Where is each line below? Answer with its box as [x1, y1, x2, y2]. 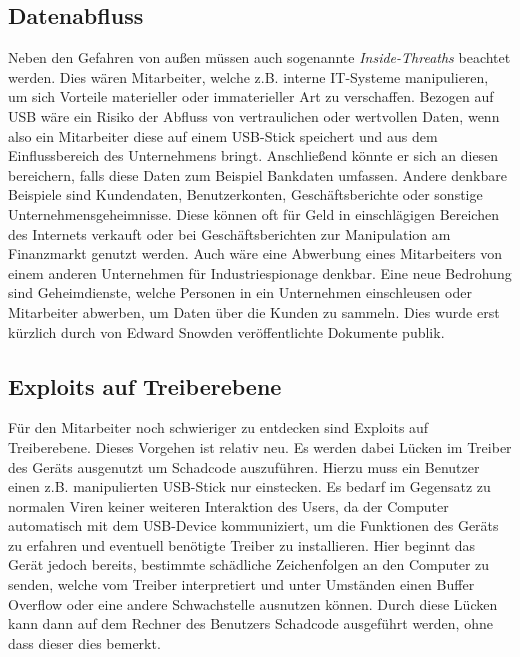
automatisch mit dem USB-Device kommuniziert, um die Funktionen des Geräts [8, 515, 499, 536]
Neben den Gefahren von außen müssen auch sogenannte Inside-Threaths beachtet [8, 47, 511, 68]
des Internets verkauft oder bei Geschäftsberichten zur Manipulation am [8, 223, 451, 244]
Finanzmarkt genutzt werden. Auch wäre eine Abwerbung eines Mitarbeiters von [8, 243, 503, 264]
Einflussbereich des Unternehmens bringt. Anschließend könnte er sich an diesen [8, 145, 499, 166]
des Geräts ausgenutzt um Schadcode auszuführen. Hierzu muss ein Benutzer [8, 456, 480, 477]
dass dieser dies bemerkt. [8, 632, 161, 653]
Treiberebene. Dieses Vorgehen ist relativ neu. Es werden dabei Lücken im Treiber [8, 436, 512, 457]
